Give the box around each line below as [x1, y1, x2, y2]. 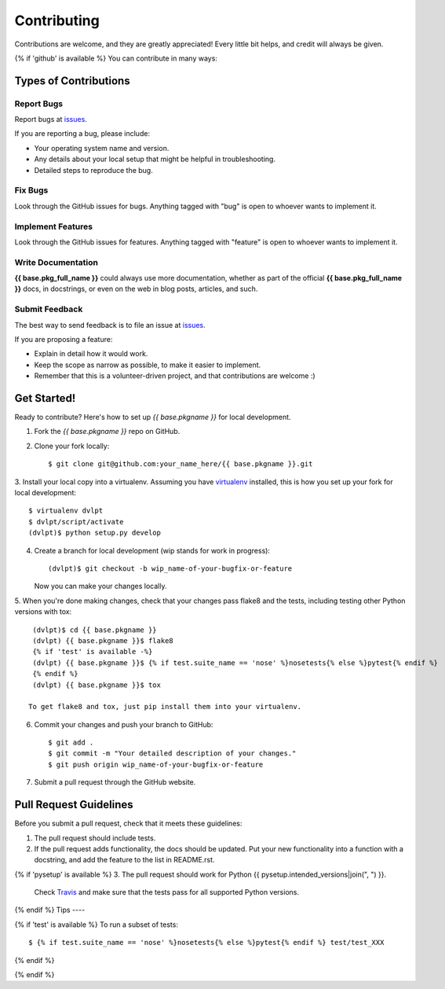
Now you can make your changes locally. [34, 582, 167, 591]
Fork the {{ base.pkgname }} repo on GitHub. [34, 427, 181, 436]
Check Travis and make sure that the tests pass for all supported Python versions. [34, 888, 300, 897]
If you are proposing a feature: [14, 335, 113, 344]
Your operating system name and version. [34, 143, 170, 153]
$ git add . [48, 738, 94, 747]
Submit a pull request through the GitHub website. [34, 778, 196, 787]
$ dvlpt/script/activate [28, 517, 124, 526]
